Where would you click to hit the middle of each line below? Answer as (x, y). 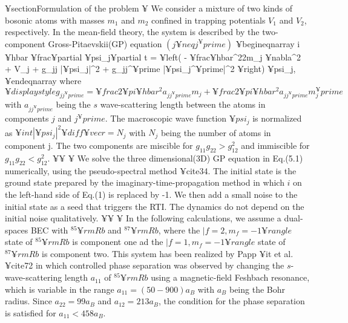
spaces (17, 230)
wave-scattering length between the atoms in (183, 104)
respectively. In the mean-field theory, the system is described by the (132, 32)
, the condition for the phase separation (232, 301)
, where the (179, 230)
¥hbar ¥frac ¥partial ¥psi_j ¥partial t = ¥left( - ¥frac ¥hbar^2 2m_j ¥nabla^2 (153, 57)
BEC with (49, 230)
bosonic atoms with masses (55, 20)
